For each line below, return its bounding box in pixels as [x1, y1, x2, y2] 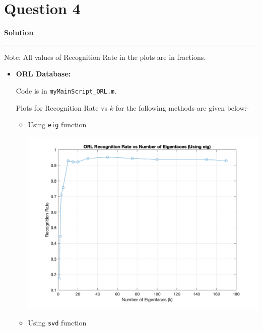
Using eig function [28, 119, 87, 130]
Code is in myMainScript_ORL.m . [16, 85, 117, 96]
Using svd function [28, 317, 87, 328]
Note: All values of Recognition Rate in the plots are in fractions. [4, 51, 206, 62]
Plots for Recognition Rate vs [16, 102, 108, 113]
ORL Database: [16, 68, 71, 79]
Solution [4, 27, 34, 38]
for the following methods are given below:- [115, 102, 249, 113]
